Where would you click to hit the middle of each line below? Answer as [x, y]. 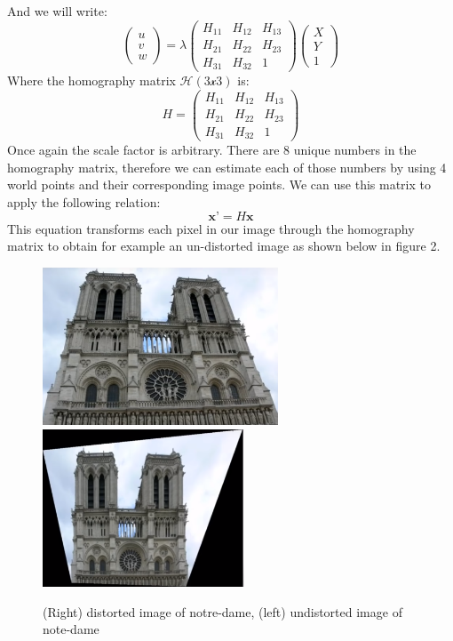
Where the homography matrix [91, 80]
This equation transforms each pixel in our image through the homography [211, 228]
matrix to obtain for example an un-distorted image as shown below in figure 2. [224, 246]
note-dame [71, 629]
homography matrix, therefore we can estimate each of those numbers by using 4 [227, 167]
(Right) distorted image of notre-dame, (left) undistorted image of [223, 611]
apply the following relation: [84, 202]
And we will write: [57, 11]
